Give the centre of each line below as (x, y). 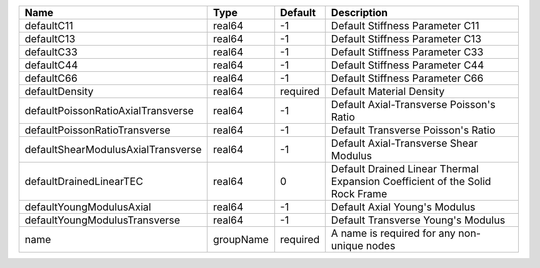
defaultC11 (49, 25)
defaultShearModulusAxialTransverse (113, 149)
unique (347, 245)
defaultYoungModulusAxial (88, 207)
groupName (240, 239)
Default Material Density (387, 91)
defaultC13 (50, 38)
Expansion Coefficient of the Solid (411, 181)
